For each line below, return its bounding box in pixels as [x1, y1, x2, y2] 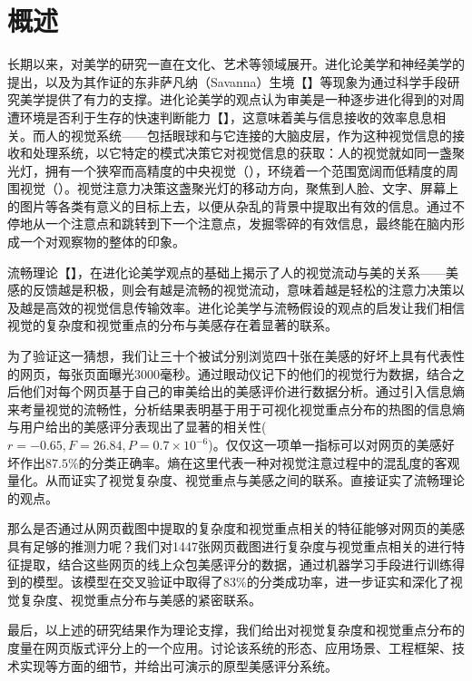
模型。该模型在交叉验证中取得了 [32, 572, 223, 591]
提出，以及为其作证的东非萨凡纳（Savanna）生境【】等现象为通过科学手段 [7, 72, 447, 91]
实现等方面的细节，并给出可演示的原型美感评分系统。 [19, 656, 338, 675]
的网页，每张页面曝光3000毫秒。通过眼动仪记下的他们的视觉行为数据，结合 [7, 364, 452, 383]
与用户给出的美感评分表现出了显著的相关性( [7, 417, 267, 436]
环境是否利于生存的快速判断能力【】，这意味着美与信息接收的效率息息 [19, 107, 433, 126]
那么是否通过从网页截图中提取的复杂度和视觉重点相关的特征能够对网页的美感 [7, 519, 465, 538]
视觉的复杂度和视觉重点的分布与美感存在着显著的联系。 [7, 316, 338, 335]
